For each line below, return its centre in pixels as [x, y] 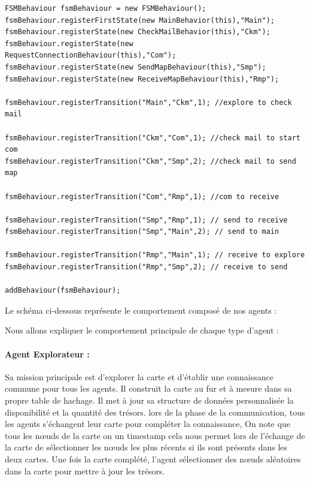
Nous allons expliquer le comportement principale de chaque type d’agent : [142, 330]
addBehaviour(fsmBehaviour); [63, 291]
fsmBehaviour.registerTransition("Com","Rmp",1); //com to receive [142, 196]
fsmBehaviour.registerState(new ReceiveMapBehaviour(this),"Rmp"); [142, 79]
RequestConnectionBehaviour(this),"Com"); [91, 55]
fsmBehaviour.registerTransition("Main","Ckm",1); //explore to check [148, 102]
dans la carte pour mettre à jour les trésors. [85, 471]
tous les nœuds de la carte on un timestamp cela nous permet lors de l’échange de [155, 435]
